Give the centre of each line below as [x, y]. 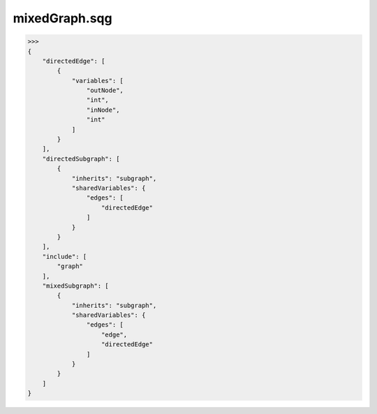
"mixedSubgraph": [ [76, 286]
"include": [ [65, 256]
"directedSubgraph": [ [81, 158]
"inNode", [103, 110]
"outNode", [105, 90]
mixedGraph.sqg [62, 18]
